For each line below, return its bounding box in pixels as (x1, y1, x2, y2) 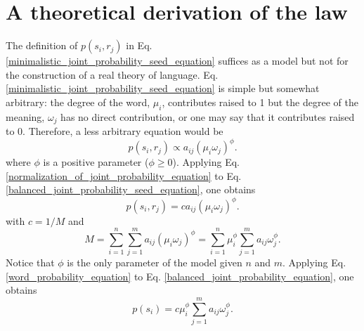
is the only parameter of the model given (67, 255, 242, 270)
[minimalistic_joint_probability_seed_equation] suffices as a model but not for (6, 53, 349, 68)
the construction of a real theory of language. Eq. (6, 67, 219, 82)
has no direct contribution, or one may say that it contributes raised (60, 109, 355, 124)
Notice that (6, 255, 55, 270)
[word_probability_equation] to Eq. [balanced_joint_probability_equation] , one (6, 268, 354, 283)
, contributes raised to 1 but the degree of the (162, 94, 358, 109)
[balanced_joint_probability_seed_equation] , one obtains (6, 182, 256, 197)
